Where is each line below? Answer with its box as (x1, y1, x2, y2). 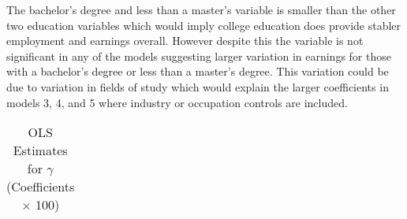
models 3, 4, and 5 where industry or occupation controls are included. (6, 94, 348, 110)
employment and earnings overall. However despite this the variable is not (6, 32, 364, 49)
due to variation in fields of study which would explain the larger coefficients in (6, 78, 389, 95)
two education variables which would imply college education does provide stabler (6, 17, 401, 33)
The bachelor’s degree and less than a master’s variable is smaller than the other (6, 2, 396, 17)
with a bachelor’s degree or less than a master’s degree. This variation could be (6, 63, 389, 80)
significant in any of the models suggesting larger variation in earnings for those (6, 47, 391, 64)
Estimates (13, 141, 68, 160)
